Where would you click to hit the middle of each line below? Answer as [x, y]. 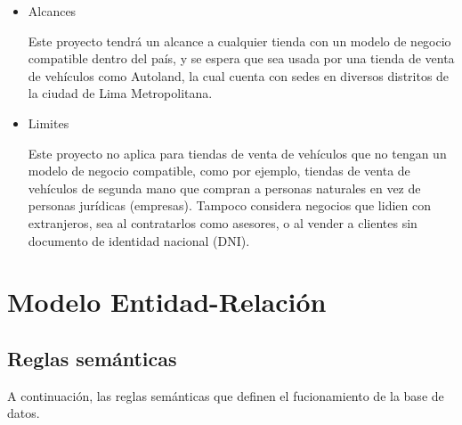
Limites [49, 123]
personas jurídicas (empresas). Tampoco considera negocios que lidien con [229, 205]
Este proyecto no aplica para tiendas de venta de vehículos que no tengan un [237, 153]
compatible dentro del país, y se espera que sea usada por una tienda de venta [241, 58]
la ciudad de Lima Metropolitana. [120, 93]
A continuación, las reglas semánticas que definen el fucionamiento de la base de [226, 395]
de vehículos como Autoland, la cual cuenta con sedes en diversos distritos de [239, 75]
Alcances [52, 11]
